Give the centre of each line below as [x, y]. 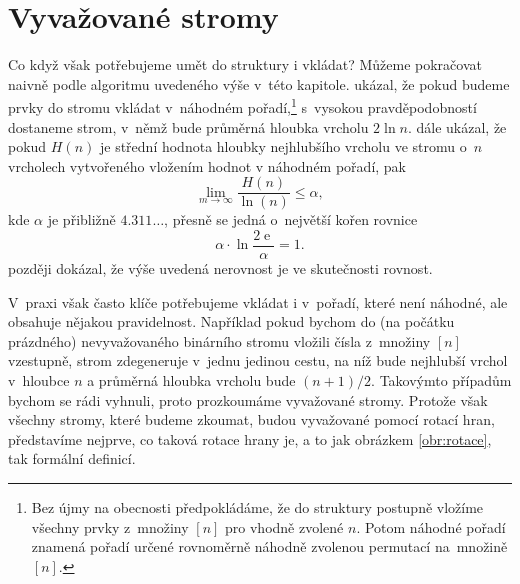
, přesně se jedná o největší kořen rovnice [291, 219]
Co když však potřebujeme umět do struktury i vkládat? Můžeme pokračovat [245, 64]
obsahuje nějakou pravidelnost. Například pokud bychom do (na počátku [231, 321]
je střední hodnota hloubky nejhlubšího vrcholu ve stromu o [283, 146]
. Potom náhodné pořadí [431, 526]
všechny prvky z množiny [110, 526]
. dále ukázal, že [457, 126]
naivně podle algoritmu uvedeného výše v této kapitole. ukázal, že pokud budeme [259, 83]
